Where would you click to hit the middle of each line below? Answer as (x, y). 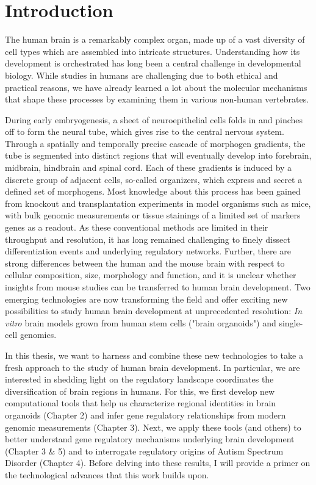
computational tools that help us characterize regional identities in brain (141, 403)
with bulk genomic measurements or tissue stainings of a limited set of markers (153, 215)
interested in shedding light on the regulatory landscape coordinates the (139, 379)
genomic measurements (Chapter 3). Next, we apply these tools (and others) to (153, 427)
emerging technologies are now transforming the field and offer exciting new (146, 299)
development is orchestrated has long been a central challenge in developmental (153, 63)
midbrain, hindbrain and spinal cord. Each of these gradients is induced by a (149, 167)
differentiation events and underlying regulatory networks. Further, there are (148, 251)
